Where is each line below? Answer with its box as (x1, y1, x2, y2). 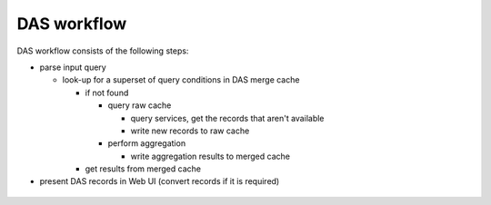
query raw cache (107, 100, 172, 111)
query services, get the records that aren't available (130, 112, 325, 123)
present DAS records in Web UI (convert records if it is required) (39, 176, 280, 187)
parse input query (39, 62, 106, 73)
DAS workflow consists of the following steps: (16, 45, 189, 56)
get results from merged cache (85, 163, 202, 174)
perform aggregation (107, 138, 186, 149)
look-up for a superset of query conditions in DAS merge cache (62, 74, 300, 85)
